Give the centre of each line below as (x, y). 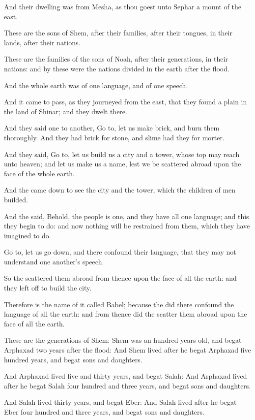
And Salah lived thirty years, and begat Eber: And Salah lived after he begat (120, 402)
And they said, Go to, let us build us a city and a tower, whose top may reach (122, 154)
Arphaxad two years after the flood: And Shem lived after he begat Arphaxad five (127, 350)
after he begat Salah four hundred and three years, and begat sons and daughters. (127, 385)
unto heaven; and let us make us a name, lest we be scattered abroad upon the (123, 164)
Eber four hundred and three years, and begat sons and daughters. (104, 412)
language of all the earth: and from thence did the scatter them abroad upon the (126, 314)
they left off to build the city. (48, 288)
